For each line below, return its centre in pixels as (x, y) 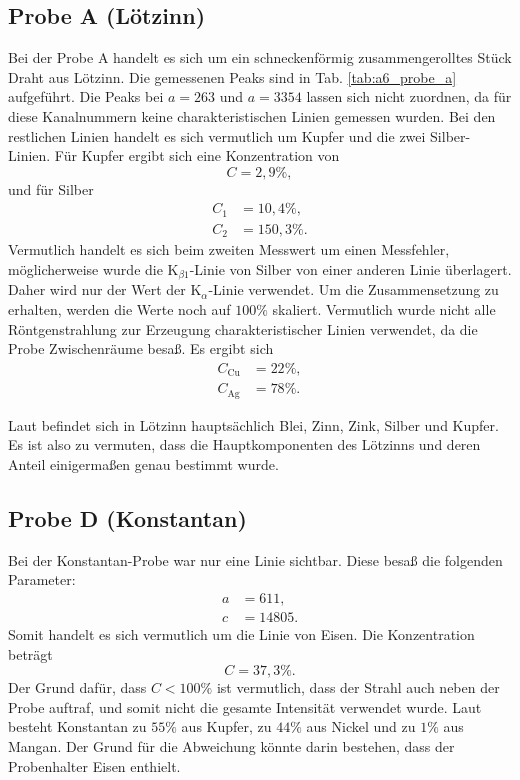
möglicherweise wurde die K (93, 268)
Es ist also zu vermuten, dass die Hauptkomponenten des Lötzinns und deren (244, 444)
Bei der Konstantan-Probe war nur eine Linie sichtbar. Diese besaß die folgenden (255, 559)
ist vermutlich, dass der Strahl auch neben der (358, 687)
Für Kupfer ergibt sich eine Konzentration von (197, 155)
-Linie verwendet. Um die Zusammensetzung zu (353, 289)
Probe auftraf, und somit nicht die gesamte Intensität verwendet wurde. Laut (245, 706)
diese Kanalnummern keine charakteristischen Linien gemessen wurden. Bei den (252, 115)
